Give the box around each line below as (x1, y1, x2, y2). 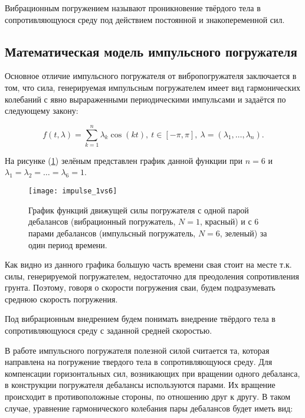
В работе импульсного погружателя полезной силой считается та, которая (5, 344, 270, 356)
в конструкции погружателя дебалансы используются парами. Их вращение (5, 378, 276, 391)
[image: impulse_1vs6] (28, 187, 117, 196)
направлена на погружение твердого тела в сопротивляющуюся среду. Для (5, 356, 273, 368)
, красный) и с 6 (199, 215, 259, 228)
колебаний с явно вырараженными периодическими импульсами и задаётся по (5, 93, 286, 105)
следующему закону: (5, 104, 78, 117)
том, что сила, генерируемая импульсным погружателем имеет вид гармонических (5, 81, 300, 93)
